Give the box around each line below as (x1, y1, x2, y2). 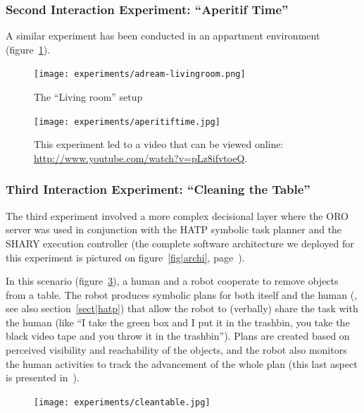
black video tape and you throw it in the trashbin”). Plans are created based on (6, 328, 350, 343)
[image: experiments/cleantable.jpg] (34, 397, 211, 407)
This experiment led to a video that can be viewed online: (34, 137, 284, 152)
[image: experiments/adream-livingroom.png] (34, 69, 246, 80)
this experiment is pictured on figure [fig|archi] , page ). (6, 249, 245, 264)
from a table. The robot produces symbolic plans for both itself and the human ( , (6, 287, 358, 302)
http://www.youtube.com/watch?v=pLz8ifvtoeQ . (34, 150, 248, 165)
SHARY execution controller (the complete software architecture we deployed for (6, 235, 354, 250)
